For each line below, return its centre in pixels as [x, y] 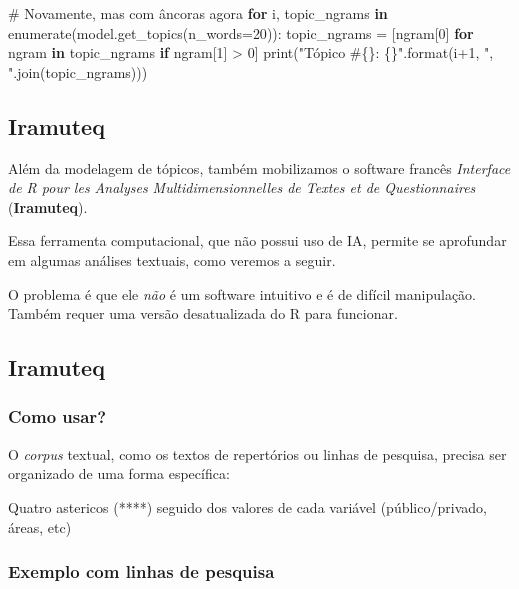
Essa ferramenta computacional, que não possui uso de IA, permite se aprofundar [257, 240]
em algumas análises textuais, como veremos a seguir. [172, 259]
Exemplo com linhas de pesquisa [141, 571]
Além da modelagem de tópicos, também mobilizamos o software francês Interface [259, 167]
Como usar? [57, 416]
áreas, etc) [40, 526]
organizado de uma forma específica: [119, 473]
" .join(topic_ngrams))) [78, 71]
